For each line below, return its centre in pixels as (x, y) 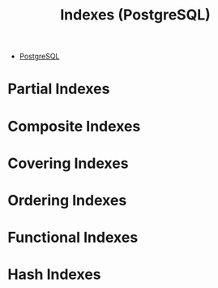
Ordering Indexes (67, 200)
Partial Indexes (59, 89)
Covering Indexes (68, 163)
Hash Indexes (55, 275)
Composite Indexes (74, 126)
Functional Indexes (73, 238)
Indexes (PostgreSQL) (135, 15)
